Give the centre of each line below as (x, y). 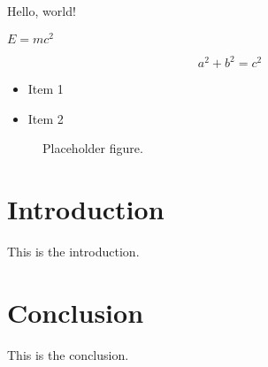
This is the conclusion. (68, 354)
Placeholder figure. (93, 148)
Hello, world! (42, 11)
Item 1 (46, 89)
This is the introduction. (73, 252)
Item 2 (46, 118)
